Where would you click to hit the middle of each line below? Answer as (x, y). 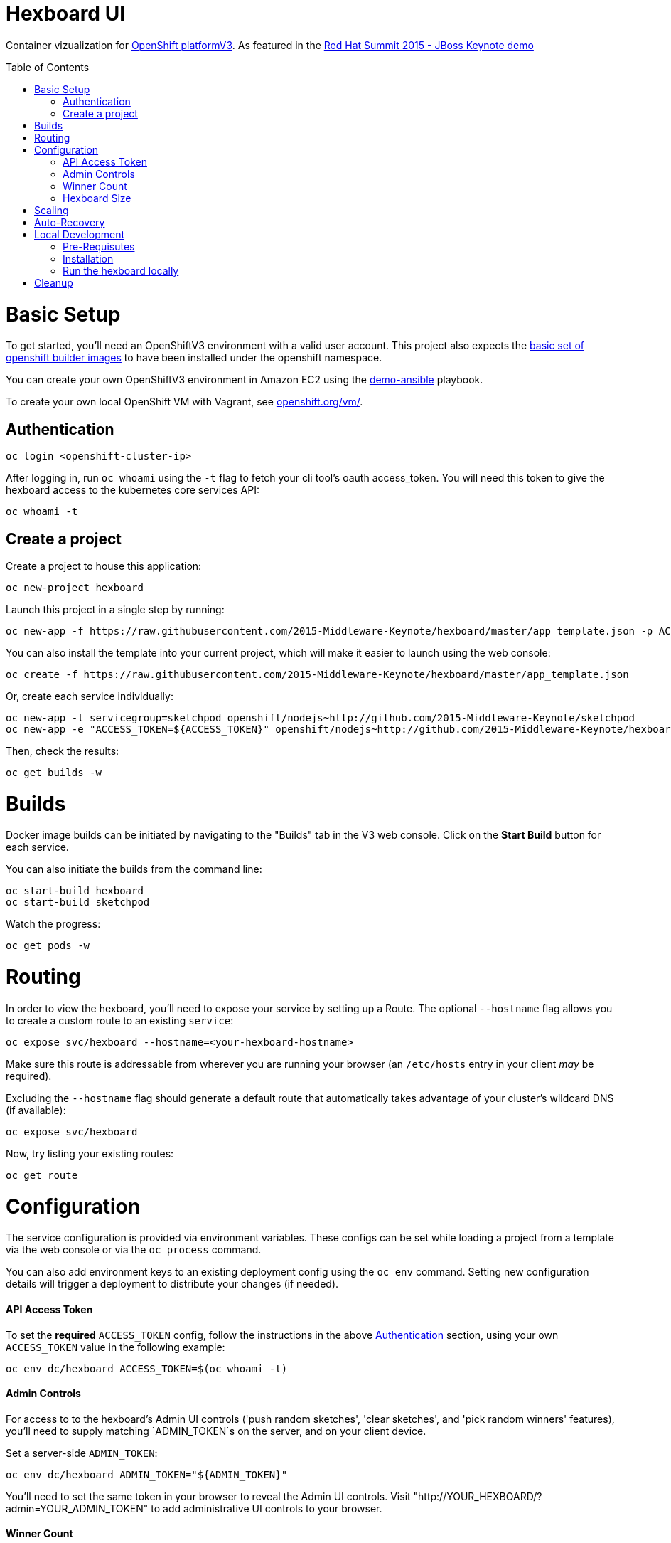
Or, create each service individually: (90, 696)
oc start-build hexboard (75, 891)
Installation (88, 258)
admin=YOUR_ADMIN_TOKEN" (77, 1508)
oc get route (42, 1175)
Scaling (52, 210)
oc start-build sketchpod (78, 902)
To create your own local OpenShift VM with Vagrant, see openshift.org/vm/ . (184, 402)
